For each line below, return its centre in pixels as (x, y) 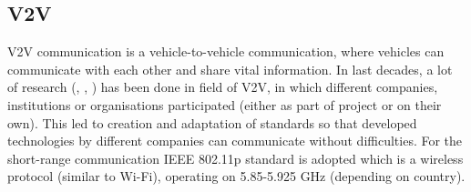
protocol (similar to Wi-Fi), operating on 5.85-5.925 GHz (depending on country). (236, 176)
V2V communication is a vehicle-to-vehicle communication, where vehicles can (226, 51)
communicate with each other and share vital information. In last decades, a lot (230, 69)
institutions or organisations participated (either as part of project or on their (225, 104)
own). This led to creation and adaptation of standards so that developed (212, 122)
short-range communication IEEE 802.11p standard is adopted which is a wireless (235, 158)
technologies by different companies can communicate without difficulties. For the (235, 141)
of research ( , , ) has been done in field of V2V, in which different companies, (223, 87)
